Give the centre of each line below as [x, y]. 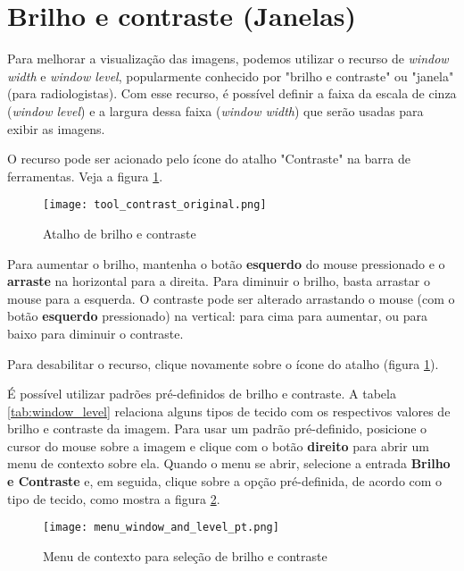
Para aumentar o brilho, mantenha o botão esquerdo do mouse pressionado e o [226, 263]
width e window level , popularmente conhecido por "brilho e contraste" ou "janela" [231, 76]
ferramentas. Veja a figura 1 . [85, 176]
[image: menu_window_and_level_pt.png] [161, 528]
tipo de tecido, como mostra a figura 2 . [114, 498]
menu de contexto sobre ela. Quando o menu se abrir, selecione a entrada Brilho [229, 463]
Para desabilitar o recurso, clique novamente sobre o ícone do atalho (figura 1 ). [223, 363]
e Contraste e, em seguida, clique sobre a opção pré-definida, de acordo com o [225, 481]
